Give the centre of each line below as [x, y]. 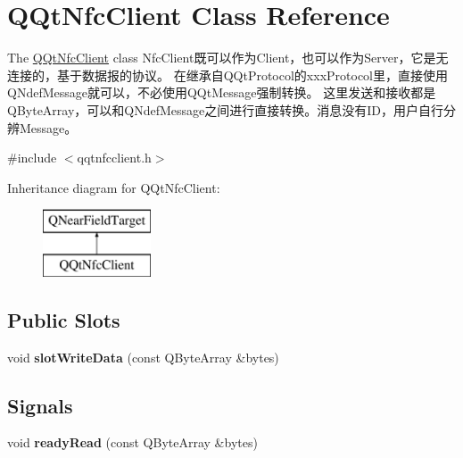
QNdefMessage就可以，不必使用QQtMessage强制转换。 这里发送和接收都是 [222, 92]
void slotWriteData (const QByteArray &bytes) [143, 357]
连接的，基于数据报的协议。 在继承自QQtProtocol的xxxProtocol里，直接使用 [228, 75]
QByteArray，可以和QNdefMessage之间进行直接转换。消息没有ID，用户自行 [226, 109]
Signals [40, 405]
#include [32, 158]
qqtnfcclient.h [114, 158]
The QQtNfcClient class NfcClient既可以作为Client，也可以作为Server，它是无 [228, 58]
